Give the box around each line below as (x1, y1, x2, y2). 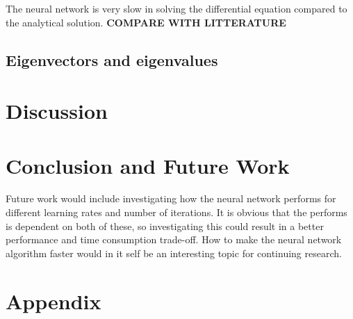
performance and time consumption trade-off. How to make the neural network (6, 232, 342, 247)
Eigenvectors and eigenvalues (6, 49, 218, 70)
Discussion (6, 97, 108, 125)
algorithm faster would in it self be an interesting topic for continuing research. (6, 245, 342, 260)
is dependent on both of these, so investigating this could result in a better (6, 218, 324, 233)
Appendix (6, 286, 101, 315)
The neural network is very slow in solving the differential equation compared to (6, 1, 347, 15)
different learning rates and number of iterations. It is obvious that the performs (6, 205, 347, 220)
